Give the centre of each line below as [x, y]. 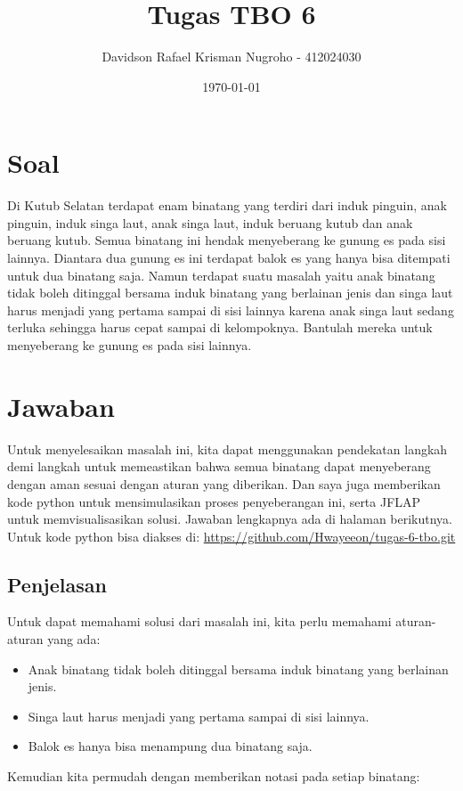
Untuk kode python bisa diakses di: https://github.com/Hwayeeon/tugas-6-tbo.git [231, 536]
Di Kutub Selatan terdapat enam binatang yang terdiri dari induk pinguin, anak [227, 205]
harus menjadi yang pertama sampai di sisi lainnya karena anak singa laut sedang [231, 310]
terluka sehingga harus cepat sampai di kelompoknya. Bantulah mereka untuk [220, 327]
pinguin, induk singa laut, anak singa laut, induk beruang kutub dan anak [210, 222]
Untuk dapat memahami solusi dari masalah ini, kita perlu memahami [199, 621]
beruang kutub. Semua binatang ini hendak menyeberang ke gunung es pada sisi [227, 240]
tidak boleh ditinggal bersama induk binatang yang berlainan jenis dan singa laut [230, 293]
